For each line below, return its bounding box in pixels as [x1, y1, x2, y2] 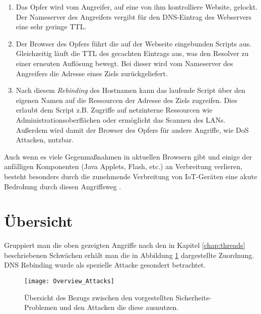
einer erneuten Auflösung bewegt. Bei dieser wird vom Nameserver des [16, 58, 233, 68]
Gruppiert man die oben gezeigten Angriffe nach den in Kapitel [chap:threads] [4, 240, 245, 250]
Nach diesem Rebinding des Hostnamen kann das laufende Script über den [16, 85, 245, 95]
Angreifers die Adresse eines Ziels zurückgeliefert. [16, 68, 168, 78]
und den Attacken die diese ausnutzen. [59, 302, 179, 312]
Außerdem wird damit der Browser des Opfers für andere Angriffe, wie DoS [16, 124, 249, 135]
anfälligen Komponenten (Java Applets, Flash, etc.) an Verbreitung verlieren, [4, 161, 242, 172]
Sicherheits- [175, 292, 212, 302]
